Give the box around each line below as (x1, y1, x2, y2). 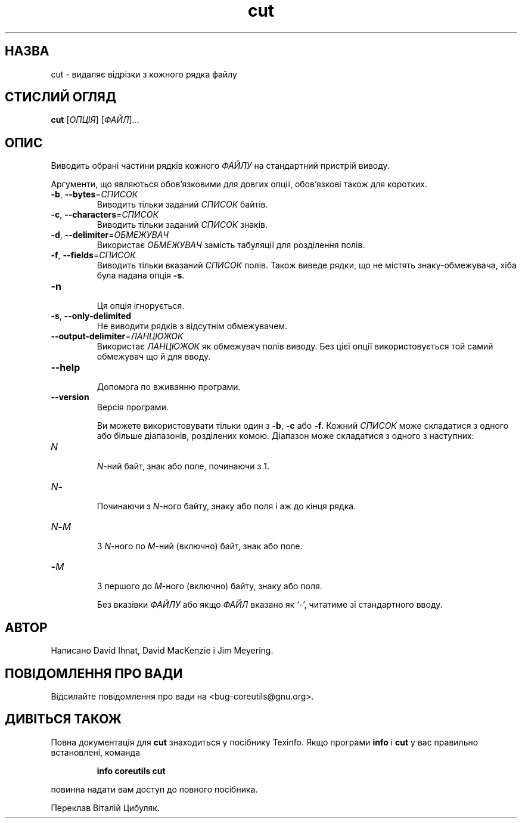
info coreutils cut (97, 765, 166, 776)
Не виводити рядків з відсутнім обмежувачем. (97, 321, 288, 332)
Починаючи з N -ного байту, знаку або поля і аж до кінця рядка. (97, 501, 356, 512)
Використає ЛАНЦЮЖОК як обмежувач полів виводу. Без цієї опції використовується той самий (97, 341, 493, 352)
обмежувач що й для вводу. (97, 351, 211, 362)
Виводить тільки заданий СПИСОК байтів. (97, 199, 268, 210)
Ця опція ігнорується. (97, 301, 185, 311)
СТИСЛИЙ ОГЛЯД (5, 89, 117, 105)
